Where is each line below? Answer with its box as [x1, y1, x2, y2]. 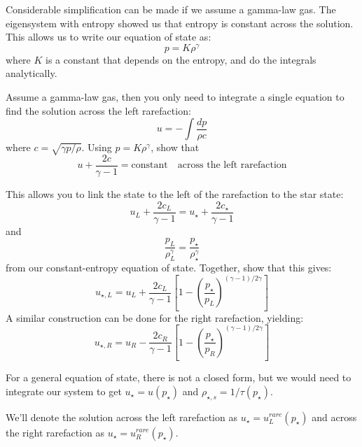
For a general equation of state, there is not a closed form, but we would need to [6, 370, 351, 385]
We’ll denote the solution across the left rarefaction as [6, 409, 237, 424]
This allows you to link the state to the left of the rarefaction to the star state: [6, 187, 344, 201]
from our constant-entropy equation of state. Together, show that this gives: [6, 260, 332, 274]
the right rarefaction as [6, 425, 104, 439]
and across [312, 409, 357, 424]
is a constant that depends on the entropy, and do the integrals [46, 52, 316, 66]
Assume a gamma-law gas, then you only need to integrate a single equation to [6, 90, 344, 104]
